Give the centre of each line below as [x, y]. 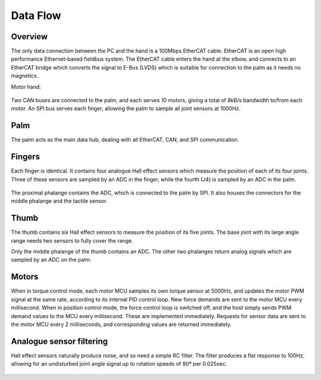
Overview [29, 37]
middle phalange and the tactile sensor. [59, 201]
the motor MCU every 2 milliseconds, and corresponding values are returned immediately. [121, 324]
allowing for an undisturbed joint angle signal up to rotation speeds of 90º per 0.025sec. [119, 364]
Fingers [26, 157]
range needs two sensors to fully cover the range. [72, 240]
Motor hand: [26, 87]
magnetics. [25, 76]
